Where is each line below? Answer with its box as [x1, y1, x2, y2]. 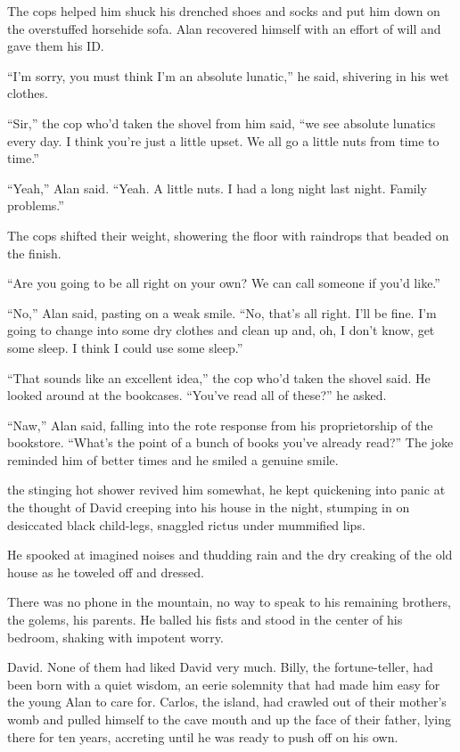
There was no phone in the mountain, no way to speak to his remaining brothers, [7, 593, 451, 611]
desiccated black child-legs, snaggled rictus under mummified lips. [7, 515, 366, 534]
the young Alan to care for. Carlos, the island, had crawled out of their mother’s [7, 692, 447, 711]
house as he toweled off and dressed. [7, 562, 204, 581]
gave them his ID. [7, 37, 104, 55]
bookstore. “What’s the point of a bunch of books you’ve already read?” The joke [7, 433, 454, 452]
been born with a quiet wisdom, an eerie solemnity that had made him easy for [7, 674, 440, 693]
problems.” [7, 196, 64, 215]
